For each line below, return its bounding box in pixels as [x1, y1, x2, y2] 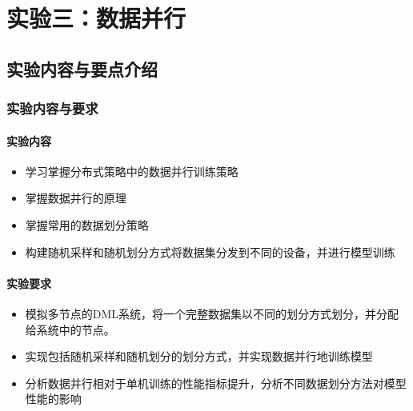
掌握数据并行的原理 [25, 190, 126, 206]
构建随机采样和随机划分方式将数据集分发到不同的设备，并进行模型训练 [25, 243, 395, 260]
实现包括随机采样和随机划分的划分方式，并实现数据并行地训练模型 [25, 348, 373, 365]
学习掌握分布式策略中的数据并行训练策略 [25, 162, 239, 179]
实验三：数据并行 [6, 2, 186, 34]
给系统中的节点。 [25, 321, 115, 337]
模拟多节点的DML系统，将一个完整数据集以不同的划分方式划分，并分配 [25, 305, 399, 321]
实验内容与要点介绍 [6, 56, 158, 81]
